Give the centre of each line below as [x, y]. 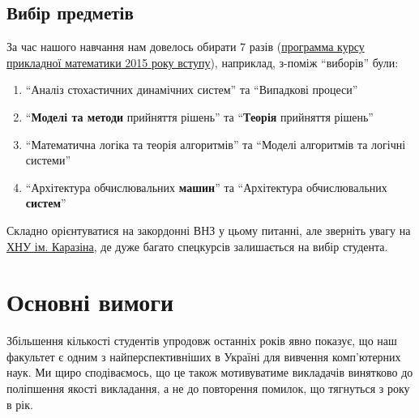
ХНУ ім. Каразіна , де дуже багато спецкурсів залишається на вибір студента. [197, 246]
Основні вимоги [90, 302]
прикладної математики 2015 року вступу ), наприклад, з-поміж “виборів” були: [203, 62]
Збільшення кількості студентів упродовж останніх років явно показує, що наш [202, 341]
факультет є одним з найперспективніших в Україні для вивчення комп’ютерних [204, 356]
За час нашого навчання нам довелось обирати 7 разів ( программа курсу [186, 47]
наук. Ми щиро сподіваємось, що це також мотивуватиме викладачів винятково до [210, 372]
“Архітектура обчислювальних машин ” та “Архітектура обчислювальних [206, 187]
